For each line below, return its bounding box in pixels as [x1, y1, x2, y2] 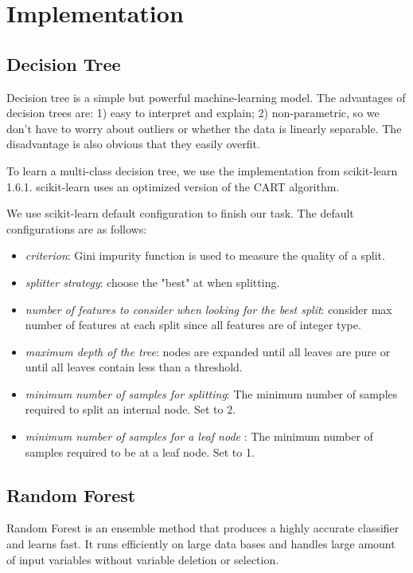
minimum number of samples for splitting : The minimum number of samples [25, 385, 398, 402]
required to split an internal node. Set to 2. [25, 401, 236, 418]
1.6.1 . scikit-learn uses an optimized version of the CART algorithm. [6, 178, 340, 194]
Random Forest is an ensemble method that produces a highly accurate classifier [6, 520, 399, 536]
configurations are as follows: [6, 220, 147, 237]
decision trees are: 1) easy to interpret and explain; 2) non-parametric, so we [6, 104, 380, 121]
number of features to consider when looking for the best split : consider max [25, 300, 392, 317]
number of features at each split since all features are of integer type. [25, 316, 361, 333]
